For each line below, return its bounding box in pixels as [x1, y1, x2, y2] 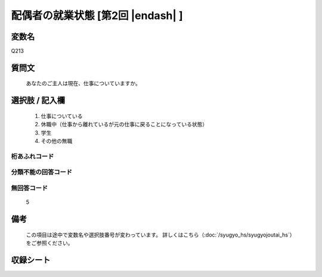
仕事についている [41, 112, 83, 119]
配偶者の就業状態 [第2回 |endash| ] [11, 9, 183, 22]
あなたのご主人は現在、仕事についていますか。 [26, 80, 141, 87]
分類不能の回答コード [11, 168, 73, 176]
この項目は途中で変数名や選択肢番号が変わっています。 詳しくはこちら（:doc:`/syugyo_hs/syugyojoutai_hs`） [26, 231, 293, 238]
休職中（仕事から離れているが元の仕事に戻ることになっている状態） [41, 121, 208, 128]
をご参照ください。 [26, 239, 73, 247]
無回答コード [11, 183, 48, 192]
